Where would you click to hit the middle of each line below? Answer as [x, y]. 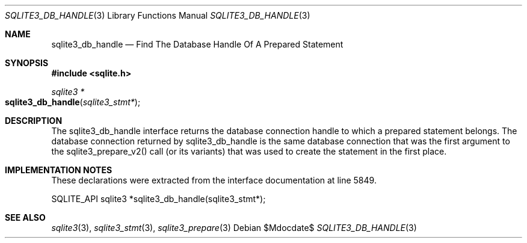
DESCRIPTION [34, 121]
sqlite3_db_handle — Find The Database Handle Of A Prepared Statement [197, 44]
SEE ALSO [25, 217]
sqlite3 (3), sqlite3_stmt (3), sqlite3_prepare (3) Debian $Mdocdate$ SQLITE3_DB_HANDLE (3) [234, 228]
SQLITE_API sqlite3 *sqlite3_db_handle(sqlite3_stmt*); [159, 199]
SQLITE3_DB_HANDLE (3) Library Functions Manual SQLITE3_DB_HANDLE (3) [158, 15]
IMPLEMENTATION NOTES [59, 170]
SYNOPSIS [27, 63]
